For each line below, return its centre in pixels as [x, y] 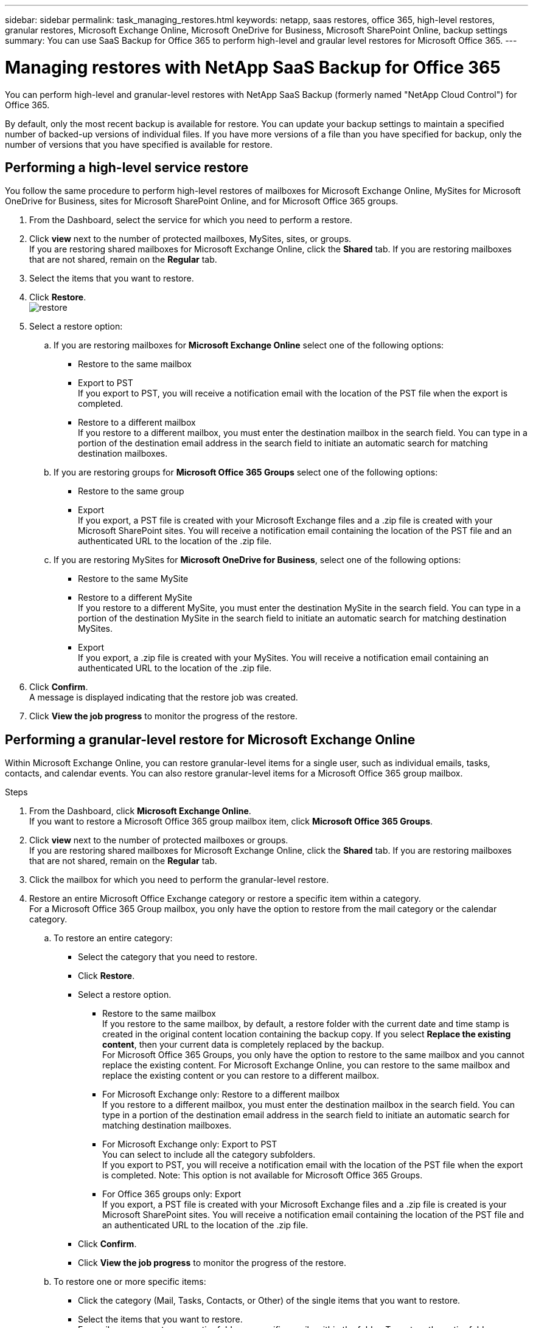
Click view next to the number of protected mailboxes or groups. [159, 840]
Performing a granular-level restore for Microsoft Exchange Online [210, 739]
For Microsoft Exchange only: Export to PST [190, 1144]
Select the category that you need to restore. [168, 957]
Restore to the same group [131, 491]
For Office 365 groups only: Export [172, 1194]
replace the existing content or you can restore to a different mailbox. [241, 1076]
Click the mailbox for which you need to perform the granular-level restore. [179, 880]
